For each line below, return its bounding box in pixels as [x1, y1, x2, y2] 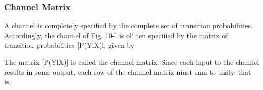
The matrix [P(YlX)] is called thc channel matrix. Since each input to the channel [4, 57, 259, 67]
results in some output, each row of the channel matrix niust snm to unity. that [4, 66, 251, 77]
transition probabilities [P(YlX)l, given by [4, 40, 135, 50]
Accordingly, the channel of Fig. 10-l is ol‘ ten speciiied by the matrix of [4, 30, 228, 40]
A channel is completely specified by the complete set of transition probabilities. [4, 20, 253, 31]
